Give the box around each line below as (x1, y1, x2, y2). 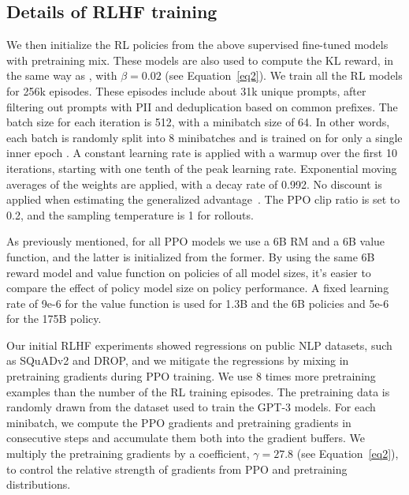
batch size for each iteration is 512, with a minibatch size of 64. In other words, (6, 114, 390, 130)
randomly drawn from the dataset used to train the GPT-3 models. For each (6, 399, 376, 415)
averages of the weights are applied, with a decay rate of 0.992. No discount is (6, 175, 382, 192)
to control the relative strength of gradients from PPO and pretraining (6, 460, 348, 477)
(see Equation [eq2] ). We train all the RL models (165, 67, 403, 84)
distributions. (6, 476, 71, 493)
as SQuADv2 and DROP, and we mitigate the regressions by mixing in (6, 352, 349, 369)
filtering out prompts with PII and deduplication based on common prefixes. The (6, 98, 398, 114)
